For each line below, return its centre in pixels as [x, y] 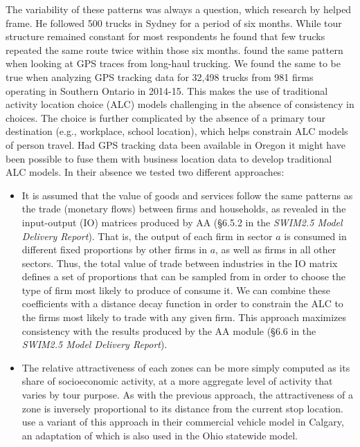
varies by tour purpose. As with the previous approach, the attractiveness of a [188, 395]
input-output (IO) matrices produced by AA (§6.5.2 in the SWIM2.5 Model [182, 222]
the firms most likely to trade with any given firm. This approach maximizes [184, 317]
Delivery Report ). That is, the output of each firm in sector [147, 236]
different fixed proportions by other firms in [114, 249]
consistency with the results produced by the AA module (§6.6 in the [169, 330]
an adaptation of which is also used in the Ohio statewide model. [160, 435]
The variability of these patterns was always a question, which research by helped [179, 9]
